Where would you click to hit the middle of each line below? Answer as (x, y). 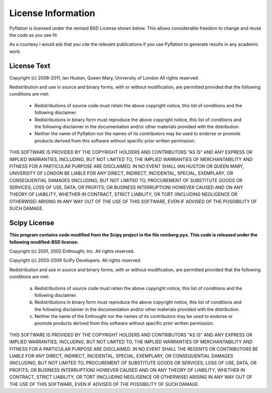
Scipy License (32, 223)
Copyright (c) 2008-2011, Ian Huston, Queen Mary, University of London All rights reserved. (104, 77)
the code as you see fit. (34, 35)
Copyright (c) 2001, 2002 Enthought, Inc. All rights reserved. (72, 251)
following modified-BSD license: (44, 242)
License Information (52, 13)
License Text (30, 66)
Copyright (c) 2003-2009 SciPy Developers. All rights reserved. (75, 260)
